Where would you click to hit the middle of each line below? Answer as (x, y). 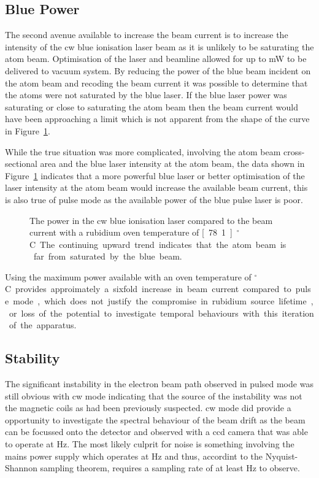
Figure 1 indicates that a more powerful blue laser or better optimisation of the (155, 175)
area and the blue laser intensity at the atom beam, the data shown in (172, 164)
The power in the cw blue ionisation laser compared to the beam (151, 220)
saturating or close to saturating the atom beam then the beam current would (152, 106)
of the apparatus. (43, 325)
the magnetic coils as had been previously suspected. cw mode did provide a (148, 408)
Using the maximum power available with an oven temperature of (128, 276)
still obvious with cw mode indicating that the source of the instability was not (154, 395)
